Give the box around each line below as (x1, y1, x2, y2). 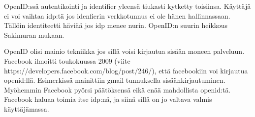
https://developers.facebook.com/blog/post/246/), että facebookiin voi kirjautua (4, 65, 248, 75)
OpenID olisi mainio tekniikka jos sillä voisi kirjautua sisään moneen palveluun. (4, 46, 245, 56)
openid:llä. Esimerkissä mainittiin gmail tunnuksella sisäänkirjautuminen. (4, 75, 225, 85)
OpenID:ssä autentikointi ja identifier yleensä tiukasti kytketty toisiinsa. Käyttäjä (4, 1, 251, 11)
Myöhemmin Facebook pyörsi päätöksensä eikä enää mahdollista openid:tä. (4, 84, 231, 94)
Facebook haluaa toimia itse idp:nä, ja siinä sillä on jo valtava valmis (4, 94, 212, 104)
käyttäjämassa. (4, 103, 49, 114)
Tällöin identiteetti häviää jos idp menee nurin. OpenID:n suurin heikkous (4, 20, 228, 30)
